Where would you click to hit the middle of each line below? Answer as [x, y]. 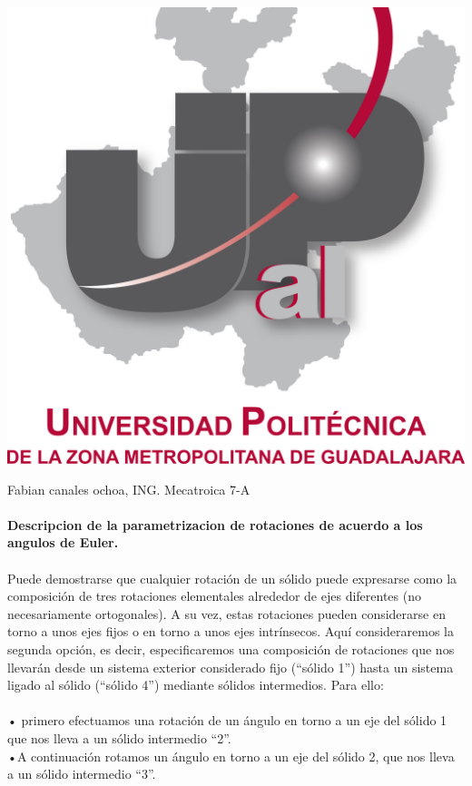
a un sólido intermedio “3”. [82, 774]
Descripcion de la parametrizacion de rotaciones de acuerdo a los [215, 524]
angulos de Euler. [63, 542]
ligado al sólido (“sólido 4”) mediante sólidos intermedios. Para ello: [196, 685]
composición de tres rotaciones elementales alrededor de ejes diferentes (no [214, 596]
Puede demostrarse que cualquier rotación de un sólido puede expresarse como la [232, 578]
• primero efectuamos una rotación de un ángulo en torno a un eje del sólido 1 [227, 720]
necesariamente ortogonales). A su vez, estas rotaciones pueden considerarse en [226, 613]
